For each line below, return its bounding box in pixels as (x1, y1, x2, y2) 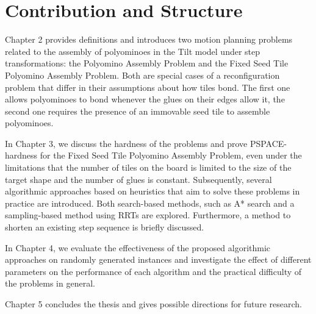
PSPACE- (250, 137, 287, 149)
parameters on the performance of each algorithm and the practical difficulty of (5, 265, 302, 277)
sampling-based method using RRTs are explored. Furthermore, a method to (5, 209, 291, 221)
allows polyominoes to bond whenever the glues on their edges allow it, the (5, 93, 285, 105)
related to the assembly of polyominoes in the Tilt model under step (5, 45, 260, 57)
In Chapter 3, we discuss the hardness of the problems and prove (5, 137, 248, 149)
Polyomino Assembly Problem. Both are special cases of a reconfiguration (5, 68, 280, 81)
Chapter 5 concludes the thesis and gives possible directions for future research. (5, 298, 302, 310)
